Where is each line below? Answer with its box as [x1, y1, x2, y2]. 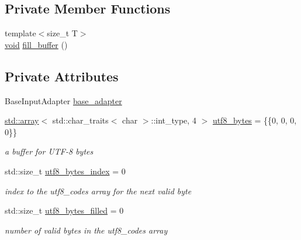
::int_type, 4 [151, 114, 196, 126]
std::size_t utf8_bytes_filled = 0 [5, 204, 124, 217]
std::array [5, 114, 39, 126]
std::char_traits [52, 114, 109, 126]
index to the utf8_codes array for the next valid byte [5, 184, 192, 197]
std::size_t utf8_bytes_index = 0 [5, 164, 126, 177]
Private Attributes [5, 67, 119, 85]
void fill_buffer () [5, 38, 68, 50]
